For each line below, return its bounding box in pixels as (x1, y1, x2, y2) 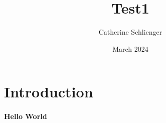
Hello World (4, 111, 47, 121)
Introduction (4, 81, 93, 102)
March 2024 (112, 43, 148, 54)
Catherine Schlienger (98, 27, 162, 37)
